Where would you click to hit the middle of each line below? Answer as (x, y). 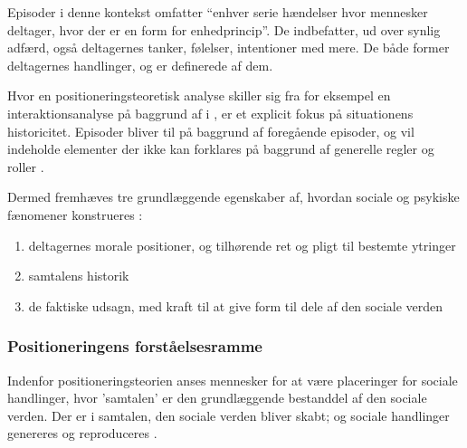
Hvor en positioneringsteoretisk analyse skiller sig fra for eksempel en (199, 95)
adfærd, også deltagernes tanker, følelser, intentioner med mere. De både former (229, 48)
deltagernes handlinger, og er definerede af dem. (140, 65)
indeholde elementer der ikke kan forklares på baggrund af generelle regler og (221, 149)
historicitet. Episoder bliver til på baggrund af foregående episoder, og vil (211, 131)
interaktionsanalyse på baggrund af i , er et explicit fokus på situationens (210, 113)
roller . (26, 166)
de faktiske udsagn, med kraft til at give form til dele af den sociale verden (236, 305)
